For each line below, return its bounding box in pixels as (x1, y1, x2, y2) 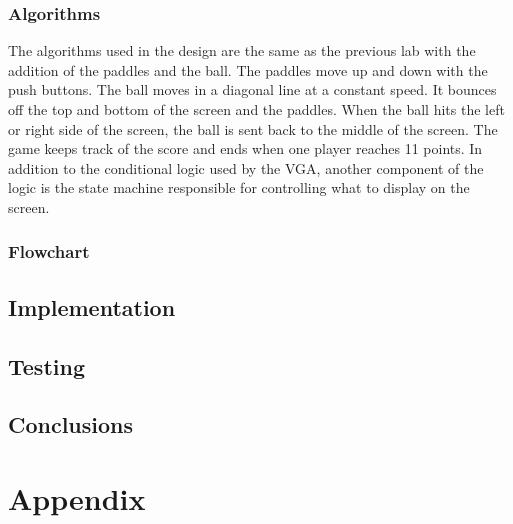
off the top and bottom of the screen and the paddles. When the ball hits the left (8, 99, 505, 119)
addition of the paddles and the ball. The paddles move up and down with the (8, 59, 488, 80)
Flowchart (8, 239, 90, 264)
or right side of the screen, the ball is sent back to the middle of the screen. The (8, 118, 498, 139)
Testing (8, 350, 85, 381)
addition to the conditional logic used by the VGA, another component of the (8, 157, 484, 178)
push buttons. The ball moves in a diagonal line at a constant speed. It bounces (8, 79, 497, 100)
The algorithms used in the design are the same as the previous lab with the (8, 40, 476, 61)
